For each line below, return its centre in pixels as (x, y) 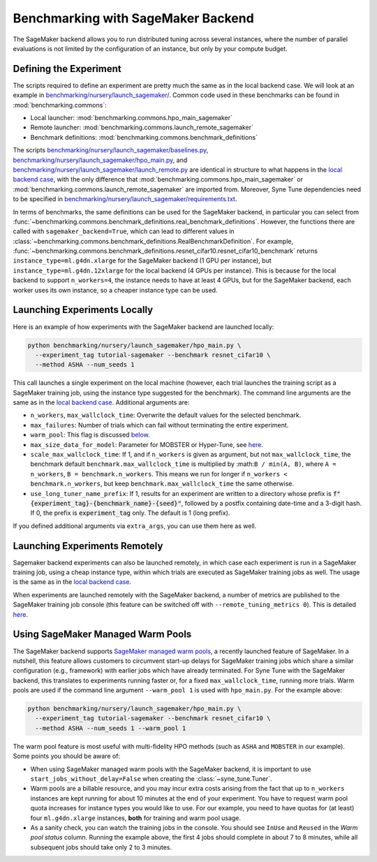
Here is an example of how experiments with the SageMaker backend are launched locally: (143, 327)
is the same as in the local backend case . (72, 582)
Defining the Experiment (67, 69)
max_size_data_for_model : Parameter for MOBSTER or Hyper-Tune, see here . (147, 444)
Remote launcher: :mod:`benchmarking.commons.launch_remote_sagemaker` (142, 127)
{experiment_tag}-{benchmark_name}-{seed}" (106, 503)
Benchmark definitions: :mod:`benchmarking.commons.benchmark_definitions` (144, 137)
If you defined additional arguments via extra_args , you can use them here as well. (135, 526)
